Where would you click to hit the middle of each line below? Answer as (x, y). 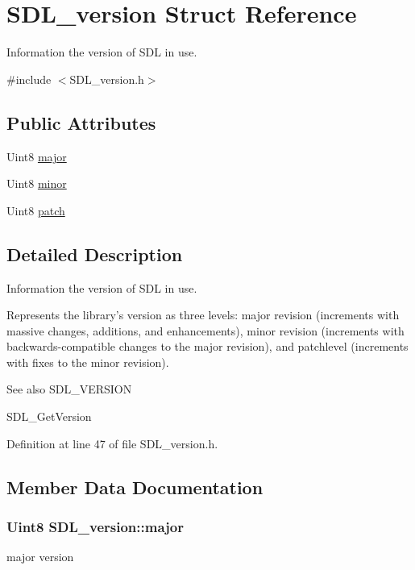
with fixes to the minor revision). (88, 362)
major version (40, 557)
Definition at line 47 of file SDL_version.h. (112, 443)
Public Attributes (81, 122)
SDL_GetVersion (49, 416)
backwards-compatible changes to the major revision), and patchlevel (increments (207, 346)
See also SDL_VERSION (69, 389)
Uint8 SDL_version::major (95, 526)
